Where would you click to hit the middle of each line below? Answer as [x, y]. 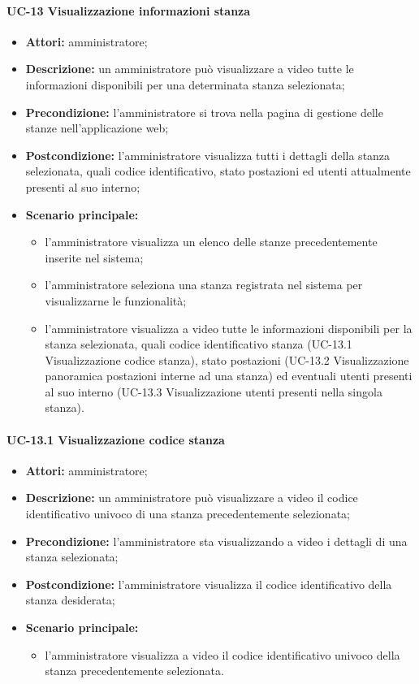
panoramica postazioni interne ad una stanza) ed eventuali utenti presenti [229, 376]
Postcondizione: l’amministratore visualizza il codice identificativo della [209, 584]
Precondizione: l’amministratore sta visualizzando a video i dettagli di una [216, 541]
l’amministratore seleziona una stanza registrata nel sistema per [204, 285]
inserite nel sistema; [94, 257]
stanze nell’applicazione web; [97, 128]
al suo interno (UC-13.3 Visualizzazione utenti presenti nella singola [214, 391]
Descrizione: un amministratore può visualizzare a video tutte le [190, 69]
